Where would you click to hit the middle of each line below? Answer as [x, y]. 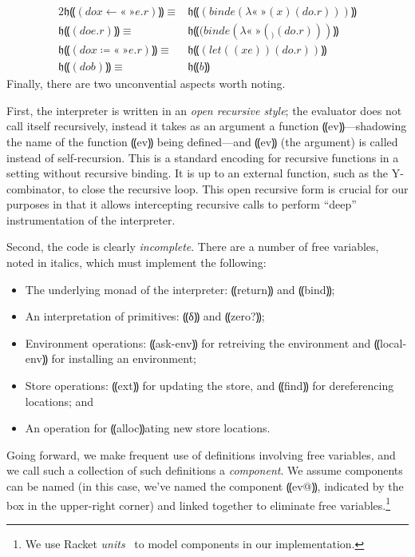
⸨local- [390, 342]
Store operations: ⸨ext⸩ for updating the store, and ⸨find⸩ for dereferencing [209, 386]
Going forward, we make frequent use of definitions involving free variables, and [201, 454]
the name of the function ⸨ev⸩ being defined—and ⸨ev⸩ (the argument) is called [202, 141]
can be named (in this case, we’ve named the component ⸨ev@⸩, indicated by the [205, 486]
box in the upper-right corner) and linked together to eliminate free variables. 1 [199, 503]
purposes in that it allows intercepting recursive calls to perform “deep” [182, 204]
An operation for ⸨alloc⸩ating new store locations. [148, 428]
